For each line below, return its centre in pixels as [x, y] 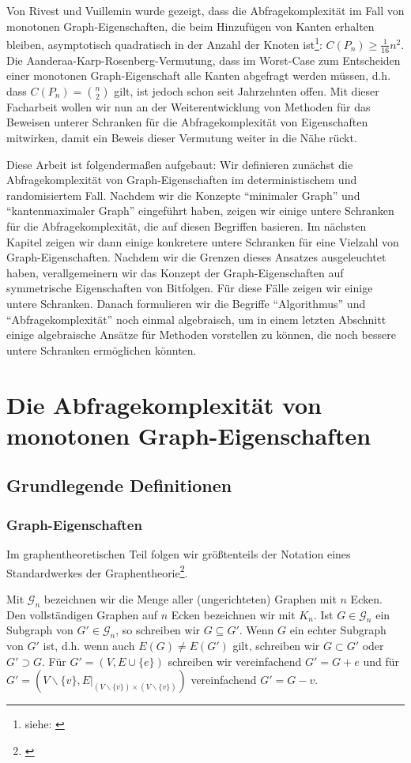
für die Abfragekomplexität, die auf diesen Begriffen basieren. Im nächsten [187, 226]
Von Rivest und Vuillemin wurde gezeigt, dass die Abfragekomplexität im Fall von [205, 10]
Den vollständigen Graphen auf [82, 614]
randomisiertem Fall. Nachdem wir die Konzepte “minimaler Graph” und [183, 195]
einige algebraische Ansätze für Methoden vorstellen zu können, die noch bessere [201, 335]
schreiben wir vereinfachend [235, 661]
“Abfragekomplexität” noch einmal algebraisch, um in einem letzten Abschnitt [196, 319]
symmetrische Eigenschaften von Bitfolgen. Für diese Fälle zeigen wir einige [190, 288]
